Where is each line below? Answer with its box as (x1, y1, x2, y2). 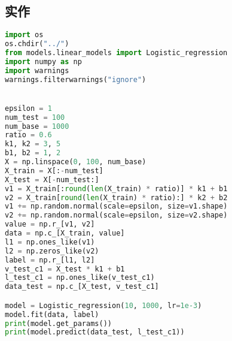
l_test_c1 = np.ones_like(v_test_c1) (5, 273, 155, 282)
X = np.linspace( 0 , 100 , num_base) (5, 158, 146, 167)
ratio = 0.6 (5, 131, 52, 140)
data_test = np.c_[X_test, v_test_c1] (5, 282, 159, 291)
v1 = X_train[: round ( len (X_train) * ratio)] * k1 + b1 (5, 184, 228, 193)
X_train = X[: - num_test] (5, 166, 103, 175)
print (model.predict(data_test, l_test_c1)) (5, 328, 185, 337)
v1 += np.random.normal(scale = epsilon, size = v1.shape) (5, 202, 228, 211)
